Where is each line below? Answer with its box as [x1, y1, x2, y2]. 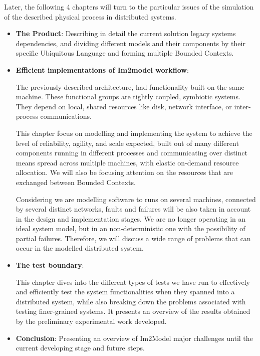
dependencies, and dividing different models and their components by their [16, 38, 245, 48]
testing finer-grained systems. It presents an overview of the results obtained [16, 306, 250, 316]
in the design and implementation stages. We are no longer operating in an [16, 213, 246, 224]
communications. [40, 111, 92, 121]
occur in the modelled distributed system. [16, 243, 144, 253]
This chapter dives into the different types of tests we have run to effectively [16, 276, 250, 287]
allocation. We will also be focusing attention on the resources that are [16, 167, 233, 177]
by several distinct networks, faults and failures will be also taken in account [16, 204, 251, 214]
